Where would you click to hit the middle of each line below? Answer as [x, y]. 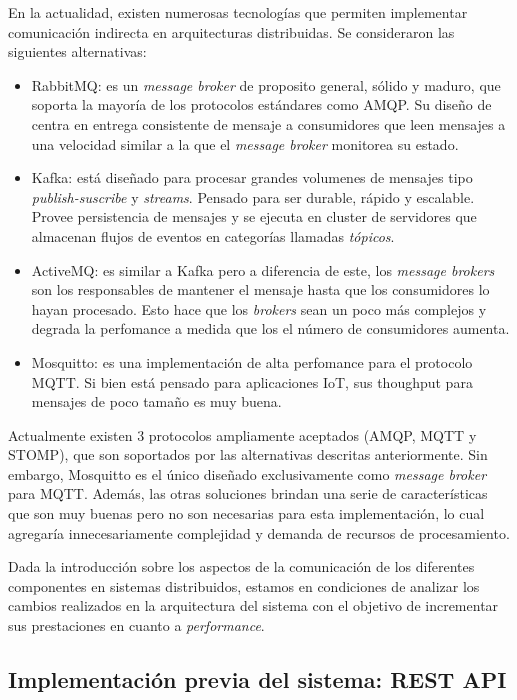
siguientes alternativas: [77, 51]
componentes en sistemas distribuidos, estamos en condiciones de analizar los [244, 585]
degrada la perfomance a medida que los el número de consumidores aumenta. [270, 328]
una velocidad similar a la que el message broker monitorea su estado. [245, 143]
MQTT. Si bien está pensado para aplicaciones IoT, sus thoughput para [252, 381]
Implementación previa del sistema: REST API [257, 679]
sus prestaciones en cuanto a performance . [136, 625]
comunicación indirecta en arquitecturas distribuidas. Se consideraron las [231, 31]
